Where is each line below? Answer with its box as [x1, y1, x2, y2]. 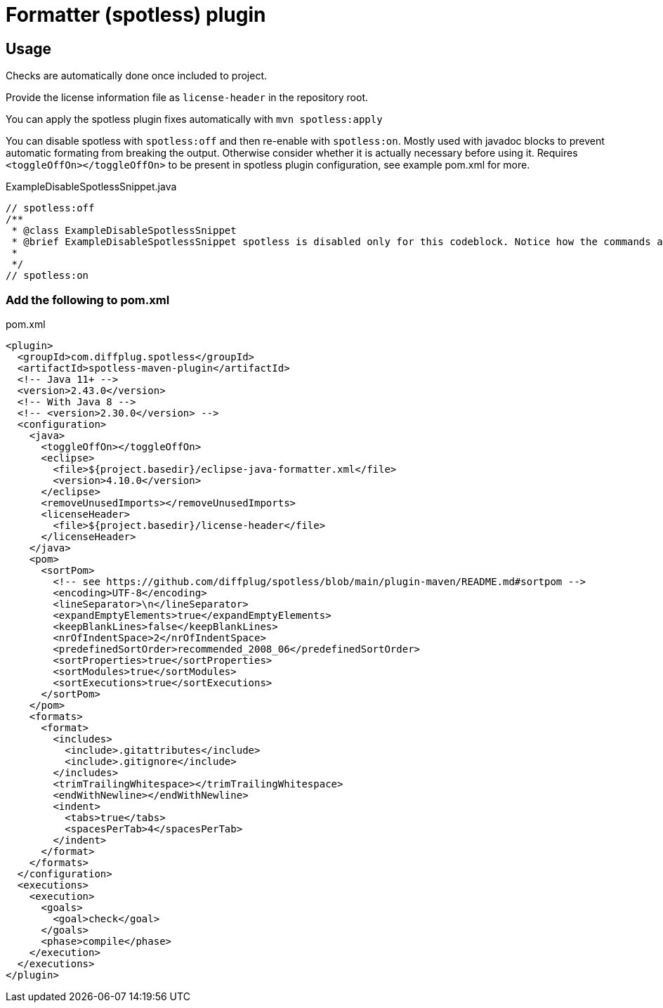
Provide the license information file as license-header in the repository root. [6, 91, 368, 104]
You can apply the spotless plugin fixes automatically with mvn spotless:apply [6, 113, 383, 126]
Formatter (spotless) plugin [6, 3, 266, 27]
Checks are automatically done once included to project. [6, 70, 268, 82]
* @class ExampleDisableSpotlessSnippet [11, 225, 237, 237]
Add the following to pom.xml [6, 292, 170, 307]
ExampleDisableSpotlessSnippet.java [6, 181, 177, 193]
